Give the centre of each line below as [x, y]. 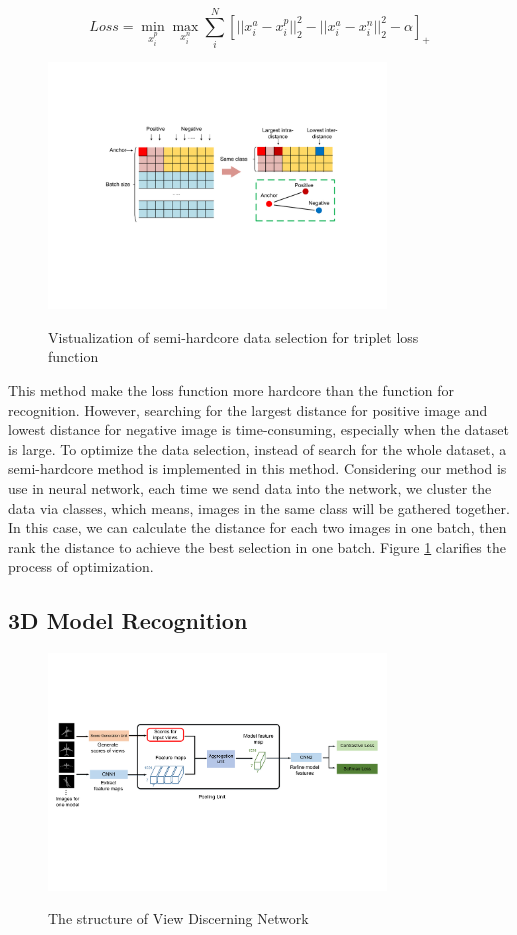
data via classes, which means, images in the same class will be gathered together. [259, 507]
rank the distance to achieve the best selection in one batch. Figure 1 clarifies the [257, 546]
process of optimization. [81, 566]
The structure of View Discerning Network [178, 918]
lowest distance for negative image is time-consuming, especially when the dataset [258, 429]
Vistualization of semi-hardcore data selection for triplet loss [233, 336]
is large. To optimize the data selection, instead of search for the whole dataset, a [257, 448]
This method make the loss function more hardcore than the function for [231, 390]
